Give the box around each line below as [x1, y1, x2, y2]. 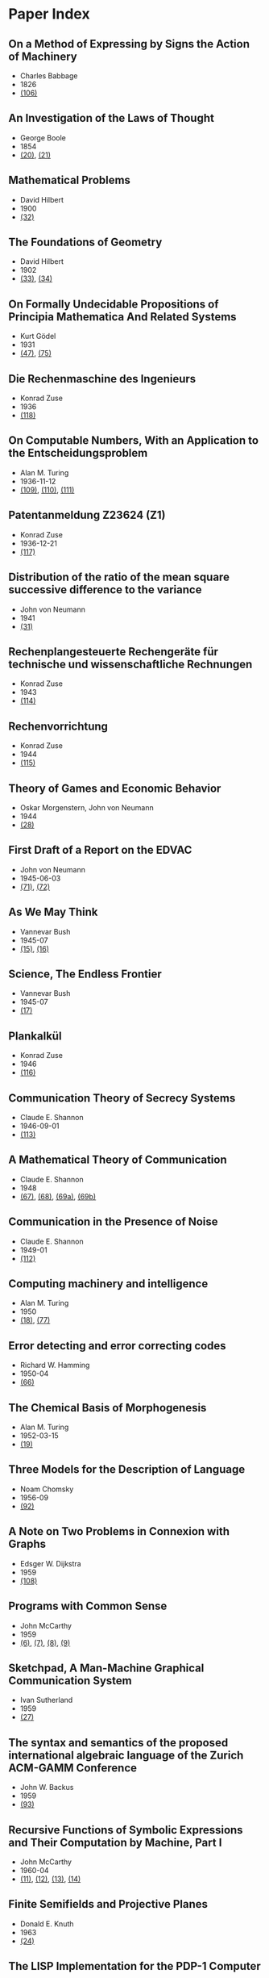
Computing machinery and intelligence [8, 1277, 209, 1291]
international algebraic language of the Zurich [8, 1748, 244, 1762]
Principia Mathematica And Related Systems [8, 310, 237, 324]
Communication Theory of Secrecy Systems [8, 1091, 236, 1105]
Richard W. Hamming [19, 1361, 90, 1370]
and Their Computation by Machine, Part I [8, 1835, 222, 1849]
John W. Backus [19, 1783, 74, 1792]
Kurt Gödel [19, 332, 56, 341]
